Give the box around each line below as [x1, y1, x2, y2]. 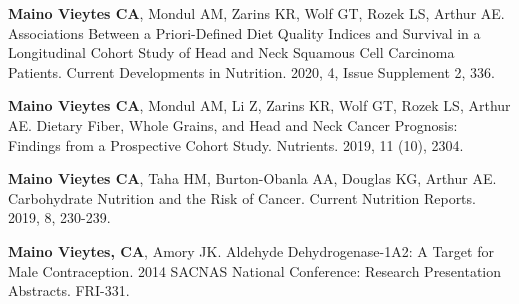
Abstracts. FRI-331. [8, 280, 130, 301]
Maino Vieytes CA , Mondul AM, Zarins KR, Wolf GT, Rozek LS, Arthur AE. [8, 3, 505, 23]
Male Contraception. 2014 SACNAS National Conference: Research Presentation [8, 260, 502, 281]
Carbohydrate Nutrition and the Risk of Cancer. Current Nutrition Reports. [8, 187, 476, 208]
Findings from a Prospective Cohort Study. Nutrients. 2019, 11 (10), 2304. [8, 134, 464, 155]
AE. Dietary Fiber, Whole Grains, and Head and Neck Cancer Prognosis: [8, 114, 458, 135]
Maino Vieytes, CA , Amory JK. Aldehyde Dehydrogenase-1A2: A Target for [8, 240, 494, 261]
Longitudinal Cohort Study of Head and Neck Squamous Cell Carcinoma [8, 42, 455, 63]
